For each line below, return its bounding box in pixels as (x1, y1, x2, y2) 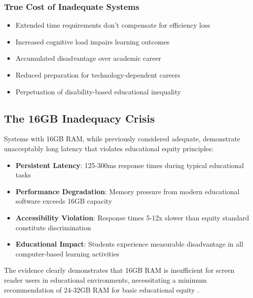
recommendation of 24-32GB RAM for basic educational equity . (4, 284, 199, 295)
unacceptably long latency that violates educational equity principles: (4, 143, 214, 153)
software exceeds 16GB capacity (15, 196, 112, 206)
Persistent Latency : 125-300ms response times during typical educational (15, 160, 244, 170)
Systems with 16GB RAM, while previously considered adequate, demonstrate (4, 133, 240, 144)
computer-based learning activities (15, 248, 119, 258)
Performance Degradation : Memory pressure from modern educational (15, 186, 240, 196)
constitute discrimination (15, 222, 91, 232)
